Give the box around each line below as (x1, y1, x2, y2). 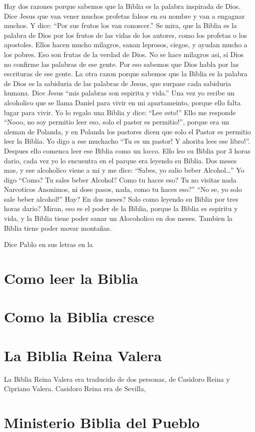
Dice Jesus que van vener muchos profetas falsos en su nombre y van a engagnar (4, 10, 245, 21)
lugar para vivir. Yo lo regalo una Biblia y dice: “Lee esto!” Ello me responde (4, 107, 236, 117)
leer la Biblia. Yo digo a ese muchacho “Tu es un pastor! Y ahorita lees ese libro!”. (4, 136, 250, 146)
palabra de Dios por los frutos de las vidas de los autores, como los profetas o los (4, 30, 247, 40)
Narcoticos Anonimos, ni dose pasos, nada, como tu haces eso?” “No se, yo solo (4, 184, 242, 194)
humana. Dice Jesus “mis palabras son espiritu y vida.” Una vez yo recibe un (4, 88, 235, 98)
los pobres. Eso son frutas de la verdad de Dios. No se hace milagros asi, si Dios (4, 49, 244, 59)
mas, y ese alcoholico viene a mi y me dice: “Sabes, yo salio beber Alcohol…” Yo (4, 165, 244, 175)
